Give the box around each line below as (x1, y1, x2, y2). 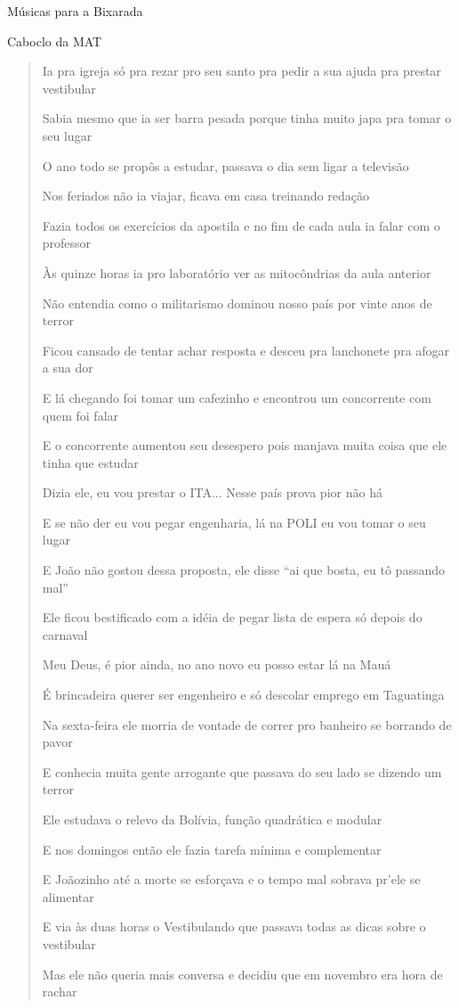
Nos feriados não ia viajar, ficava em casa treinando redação (42, 186, 369, 205)
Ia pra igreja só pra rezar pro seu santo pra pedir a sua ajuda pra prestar (42, 61, 441, 80)
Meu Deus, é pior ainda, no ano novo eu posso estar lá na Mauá (42, 655, 391, 674)
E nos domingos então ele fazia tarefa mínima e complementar (42, 840, 382, 858)
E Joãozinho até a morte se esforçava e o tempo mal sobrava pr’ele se (42, 870, 421, 889)
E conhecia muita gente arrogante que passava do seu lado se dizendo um (42, 762, 442, 781)
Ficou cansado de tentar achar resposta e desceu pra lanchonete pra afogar (42, 340, 450, 359)
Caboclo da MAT (7, 31, 102, 50)
